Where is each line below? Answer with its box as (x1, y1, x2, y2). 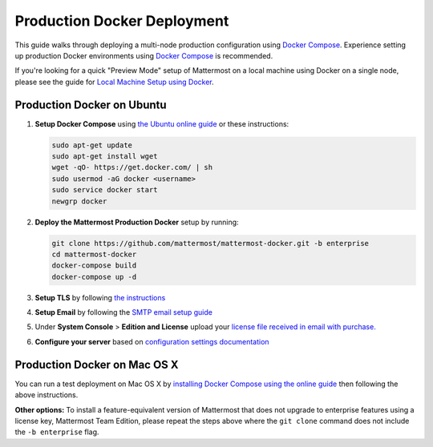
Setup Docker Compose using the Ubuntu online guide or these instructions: (34, 119, 289, 128)
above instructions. (14, 390, 79, 400)
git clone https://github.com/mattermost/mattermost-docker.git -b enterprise (51, 239, 369, 248)
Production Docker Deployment (14, 12, 229, 30)
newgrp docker (51, 196, 107, 206)
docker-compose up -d (51, 272, 137, 281)
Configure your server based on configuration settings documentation (34, 336, 269, 346)
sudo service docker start (51, 185, 158, 195)
